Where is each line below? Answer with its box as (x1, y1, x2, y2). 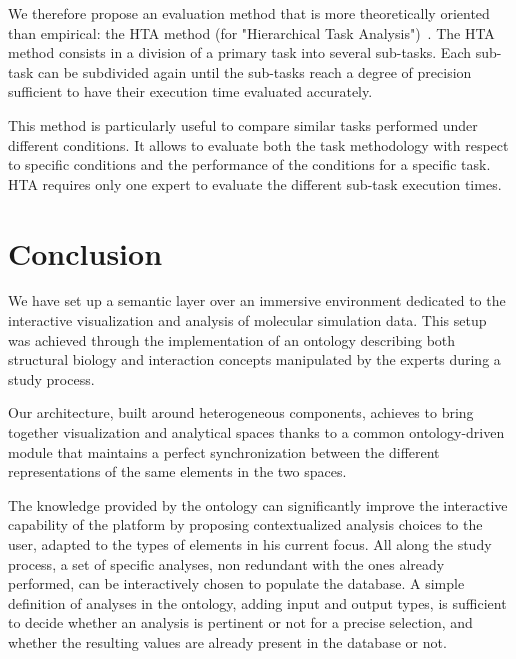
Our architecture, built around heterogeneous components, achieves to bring (8, 402, 474, 423)
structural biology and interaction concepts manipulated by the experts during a (8, 349, 501, 370)
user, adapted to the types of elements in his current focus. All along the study (8, 534, 492, 554)
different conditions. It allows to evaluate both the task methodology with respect (8, 134, 509, 155)
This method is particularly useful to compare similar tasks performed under (8, 114, 478, 135)
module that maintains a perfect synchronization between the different (8, 441, 440, 462)
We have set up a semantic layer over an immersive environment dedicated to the (8, 290, 506, 311)
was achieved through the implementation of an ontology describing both (8, 329, 456, 350)
